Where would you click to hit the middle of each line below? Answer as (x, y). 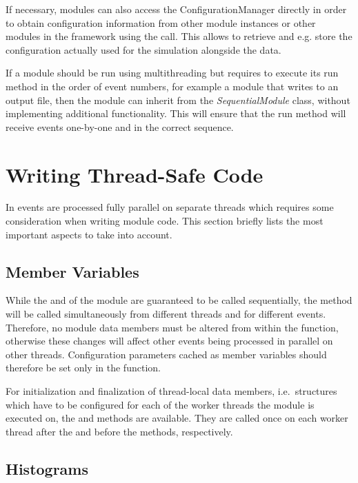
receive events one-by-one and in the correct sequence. (120, 126)
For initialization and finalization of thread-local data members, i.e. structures (171, 391)
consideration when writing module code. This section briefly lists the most (165, 221)
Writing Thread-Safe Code (135, 174)
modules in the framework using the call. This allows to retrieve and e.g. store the (179, 36)
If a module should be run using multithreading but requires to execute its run (172, 73)
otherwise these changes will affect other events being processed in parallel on (169, 341)
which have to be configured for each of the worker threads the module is (160, 404)
